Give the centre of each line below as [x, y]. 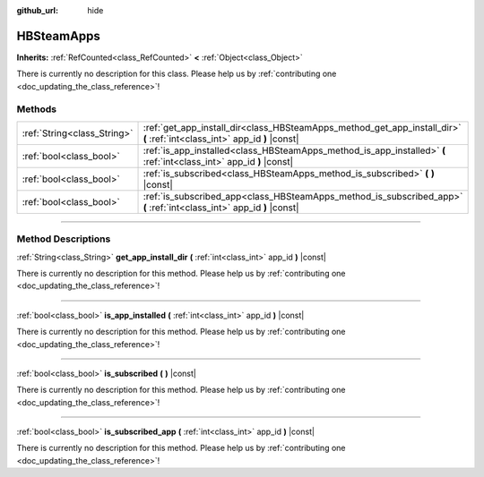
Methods [37, 109]
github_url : [37, 10]
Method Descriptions [64, 239]
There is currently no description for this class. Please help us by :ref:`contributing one [177, 74]
